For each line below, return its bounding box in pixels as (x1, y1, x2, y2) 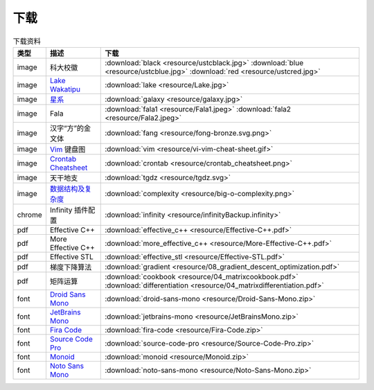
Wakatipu (49, 84, 81, 94)
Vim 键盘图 (49, 144, 86, 154)
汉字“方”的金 (49, 123, 91, 133)
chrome (17, 210, 43, 220)
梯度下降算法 (49, 262, 92, 272)
